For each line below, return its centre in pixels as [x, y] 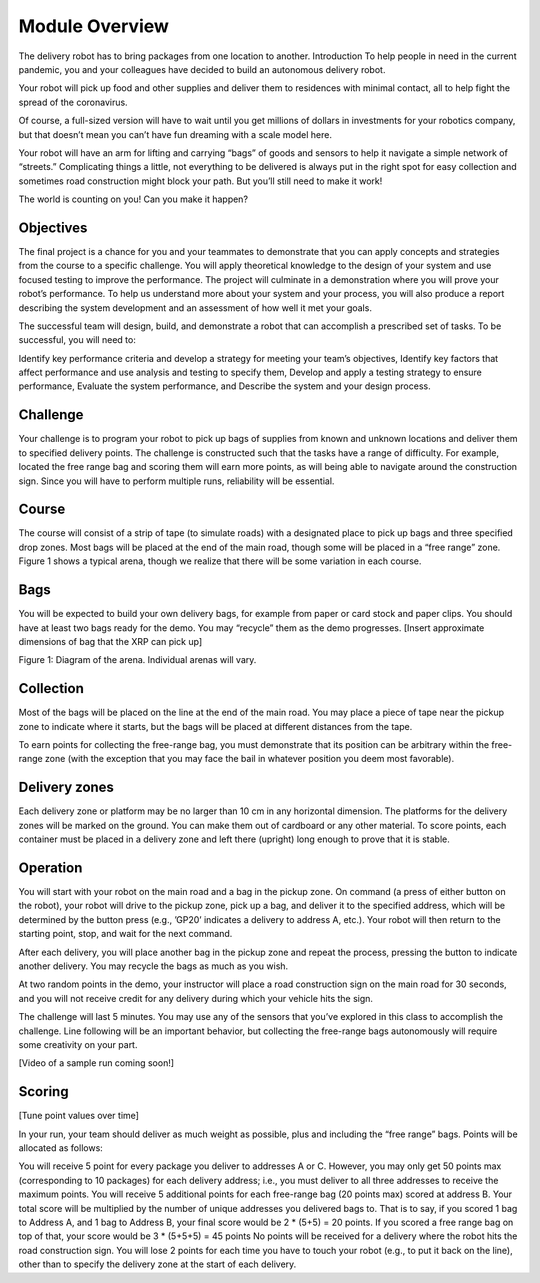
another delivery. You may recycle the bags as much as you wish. [153, 966]
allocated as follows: [61, 1147]
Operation [50, 867]
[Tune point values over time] [79, 1116]
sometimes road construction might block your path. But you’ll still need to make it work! [200, 181]
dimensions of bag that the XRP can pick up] [110, 641]
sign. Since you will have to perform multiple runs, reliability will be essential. [176, 481]
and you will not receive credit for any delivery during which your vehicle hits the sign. [196, 998]
